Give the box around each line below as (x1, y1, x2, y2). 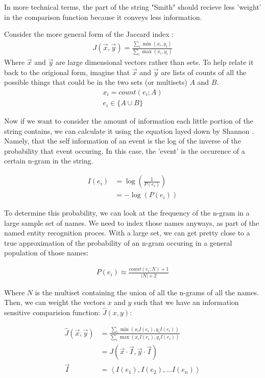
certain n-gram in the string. (4, 155, 93, 166)
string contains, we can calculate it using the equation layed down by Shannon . (4, 125, 254, 136)
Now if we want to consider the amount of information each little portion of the (4, 115, 253, 126)
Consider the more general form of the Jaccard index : (4, 29, 174, 39)
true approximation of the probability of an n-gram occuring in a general (4, 237, 232, 248)
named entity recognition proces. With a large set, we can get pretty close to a (4, 227, 250, 238)
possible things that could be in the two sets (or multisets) (4, 77, 187, 87)
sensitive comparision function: (4, 307, 101, 318)
